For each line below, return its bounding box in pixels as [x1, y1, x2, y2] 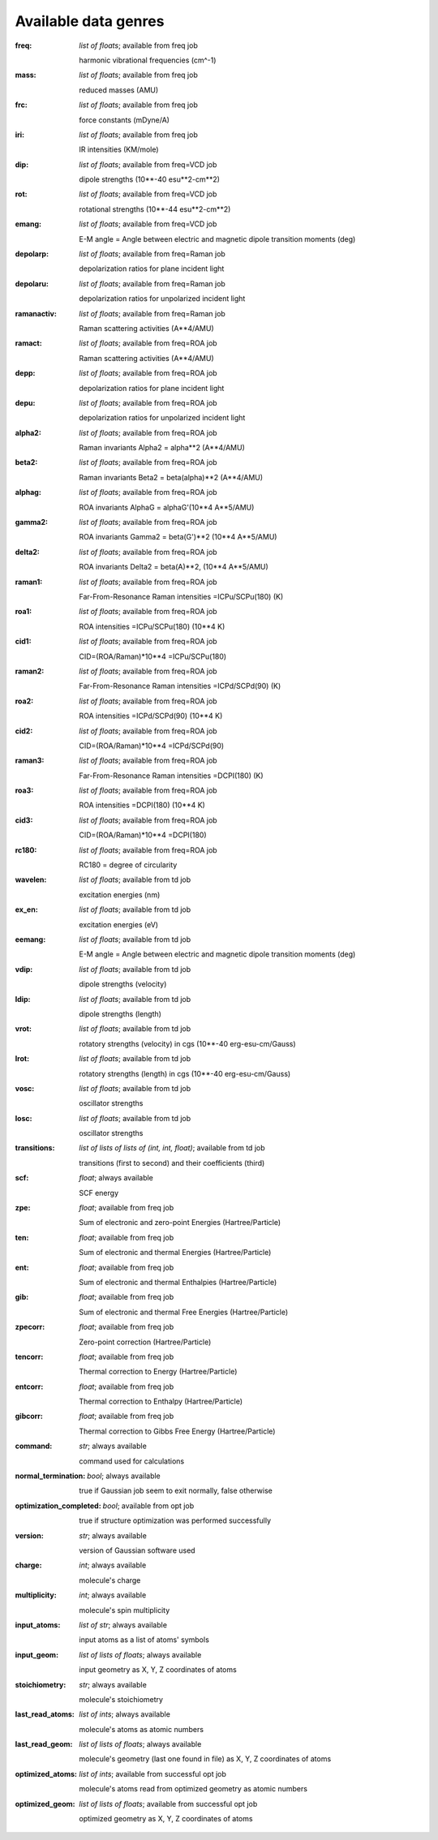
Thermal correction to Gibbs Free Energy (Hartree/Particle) [79, 1426, 276, 1436]
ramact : [15, 338, 42, 348]
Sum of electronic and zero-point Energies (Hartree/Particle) [79, 1218, 281, 1227]
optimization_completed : [15, 1501, 101, 1511]
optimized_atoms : [15, 1769, 77, 1778]
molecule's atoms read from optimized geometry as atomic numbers [79, 1784, 308, 1794]
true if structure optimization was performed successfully [79, 1515, 272, 1525]
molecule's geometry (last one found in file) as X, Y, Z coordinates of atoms [79, 1754, 332, 1764]
